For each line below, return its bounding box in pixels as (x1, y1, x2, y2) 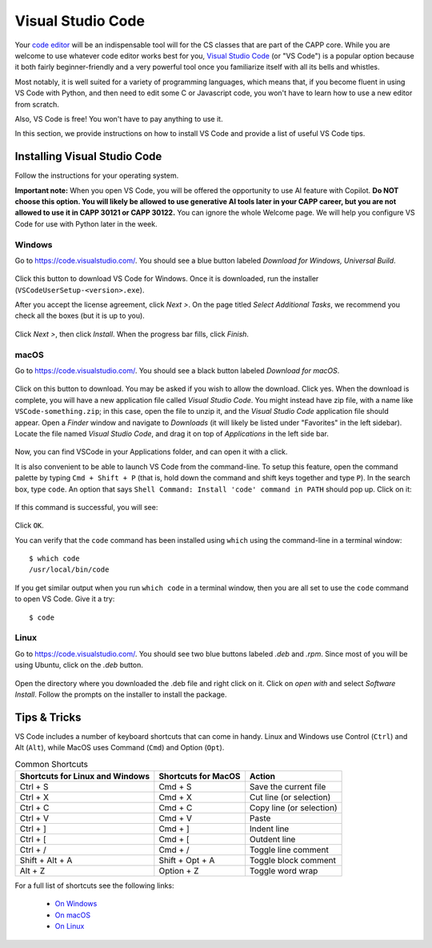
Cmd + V (158, 813, 192, 824)
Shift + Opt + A (158, 855, 215, 866)
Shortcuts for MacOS (158, 771, 241, 781)
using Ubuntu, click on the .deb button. (14, 661, 143, 670)
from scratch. (14, 99, 60, 109)
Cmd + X (158, 792, 192, 802)
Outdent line (249, 834, 296, 845)
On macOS (54, 910, 91, 920)
